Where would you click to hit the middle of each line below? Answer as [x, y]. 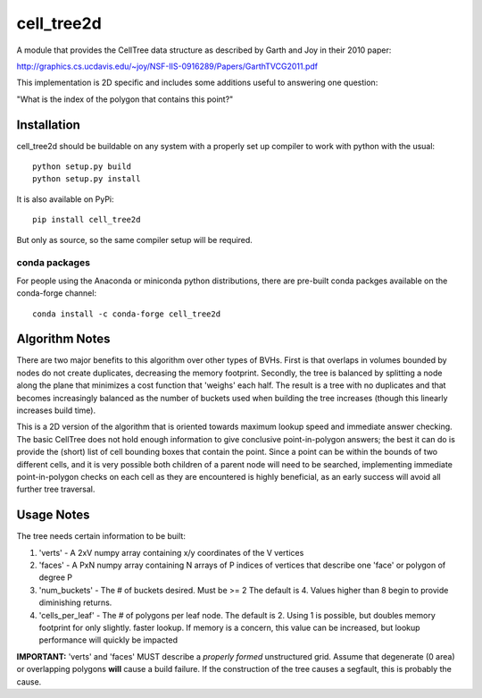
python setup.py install [87, 179]
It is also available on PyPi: [66, 199]
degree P [56, 577]
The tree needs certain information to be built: [101, 536]
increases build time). [56, 410]
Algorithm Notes [63, 339]
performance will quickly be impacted [108, 640]
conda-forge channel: [57, 293]
